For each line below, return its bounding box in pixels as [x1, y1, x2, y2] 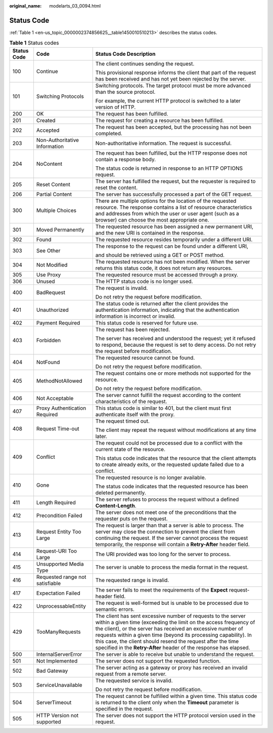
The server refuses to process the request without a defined [95, 496, 239, 503]
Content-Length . [95, 502, 136, 509]
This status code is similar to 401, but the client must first [95, 405, 232, 412]
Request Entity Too [36, 528, 81, 535]
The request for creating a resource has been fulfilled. [95, 117, 224, 124]
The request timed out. [95, 417, 150, 424]
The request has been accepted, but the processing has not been [95, 123, 251, 130]
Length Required [36, 499, 76, 506]
